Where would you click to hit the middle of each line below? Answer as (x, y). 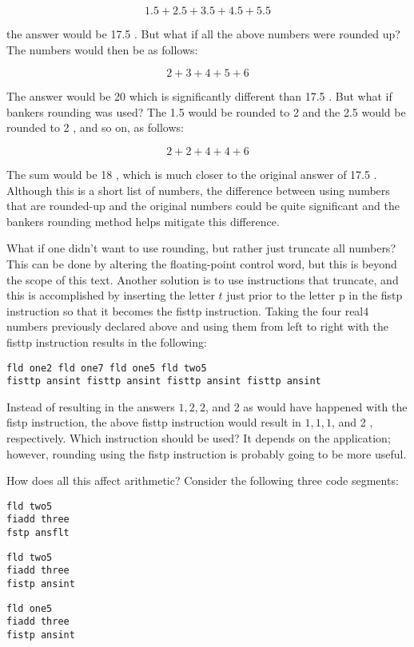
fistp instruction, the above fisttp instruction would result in (154, 422)
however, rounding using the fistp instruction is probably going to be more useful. (207, 453)
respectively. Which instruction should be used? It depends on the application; (199, 438)
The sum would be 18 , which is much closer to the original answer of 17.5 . (192, 174)
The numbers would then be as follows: (102, 49)
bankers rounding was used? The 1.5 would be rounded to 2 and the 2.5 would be (206, 111)
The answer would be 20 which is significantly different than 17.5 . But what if (199, 96)
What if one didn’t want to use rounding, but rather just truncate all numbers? (201, 248)
